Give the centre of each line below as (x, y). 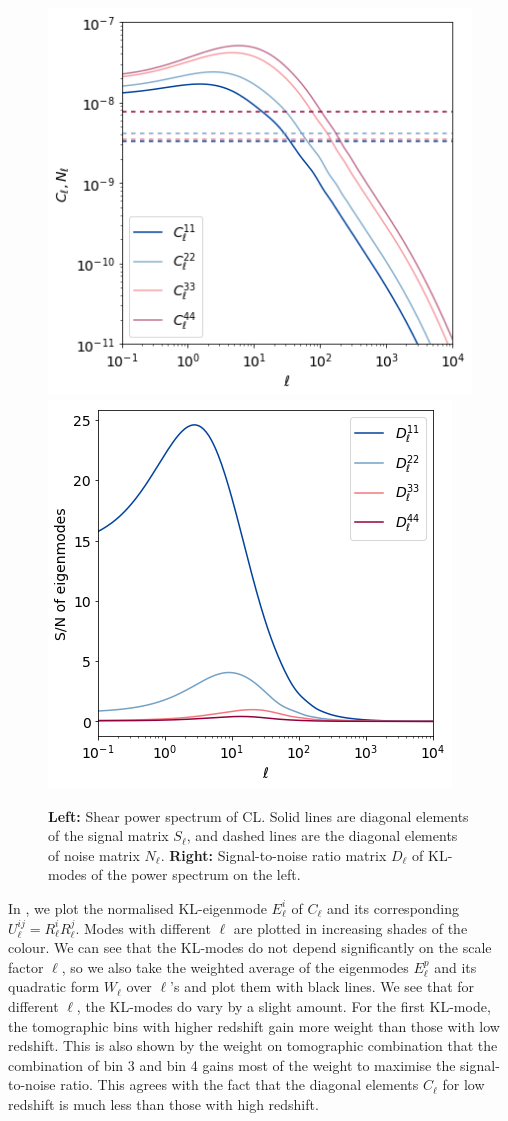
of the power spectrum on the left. (196, 874)
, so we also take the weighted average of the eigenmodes (235, 966)
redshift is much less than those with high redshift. (163, 1103)
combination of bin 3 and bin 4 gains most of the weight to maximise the (232, 1064)
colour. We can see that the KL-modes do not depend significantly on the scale (250, 947)
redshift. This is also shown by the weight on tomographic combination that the (253, 1045)
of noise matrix (94, 854)
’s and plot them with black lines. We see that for (322, 986)
